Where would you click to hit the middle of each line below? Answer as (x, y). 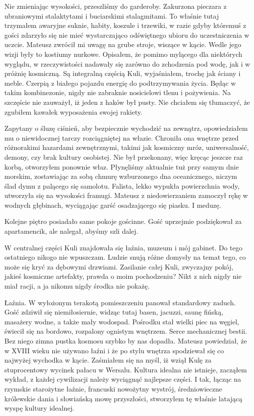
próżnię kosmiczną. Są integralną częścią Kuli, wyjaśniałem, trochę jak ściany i (123, 73)
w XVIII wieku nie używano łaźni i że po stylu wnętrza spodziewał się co (114, 350)
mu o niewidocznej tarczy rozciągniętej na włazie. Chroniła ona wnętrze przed (122, 137)
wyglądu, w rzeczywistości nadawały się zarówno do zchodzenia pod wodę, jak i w (127, 63)
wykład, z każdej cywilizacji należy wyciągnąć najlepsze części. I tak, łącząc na (123, 379)
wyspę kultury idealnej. (39, 408)
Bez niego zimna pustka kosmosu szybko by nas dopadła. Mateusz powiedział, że (126, 341)
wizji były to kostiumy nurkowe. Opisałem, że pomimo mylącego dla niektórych (123, 54)
